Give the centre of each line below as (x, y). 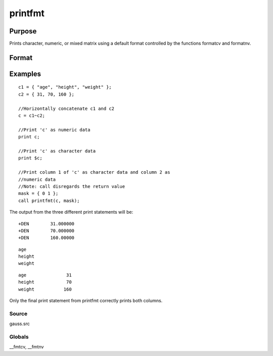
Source (18, 313)
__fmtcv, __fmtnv (27, 347)
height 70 (45, 282)
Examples (25, 74)
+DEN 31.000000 (47, 224)
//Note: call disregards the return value (72, 186)
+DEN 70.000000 (47, 231)
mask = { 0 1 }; (38, 193)
